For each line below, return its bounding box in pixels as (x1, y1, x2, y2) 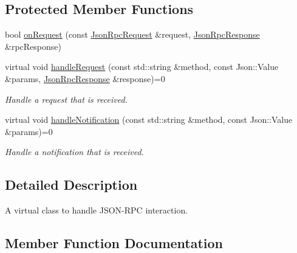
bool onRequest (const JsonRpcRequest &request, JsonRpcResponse (5, 28, 260, 41)
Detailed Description (5, 175, 138, 194)
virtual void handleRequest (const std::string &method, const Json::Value (5, 60, 279, 73)
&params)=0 (5, 125, 53, 137)
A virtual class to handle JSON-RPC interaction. (5, 204, 188, 217)
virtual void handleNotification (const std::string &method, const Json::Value (5, 113, 293, 126)
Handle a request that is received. (5, 92, 128, 105)
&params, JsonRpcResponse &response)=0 (5, 72, 165, 85)
